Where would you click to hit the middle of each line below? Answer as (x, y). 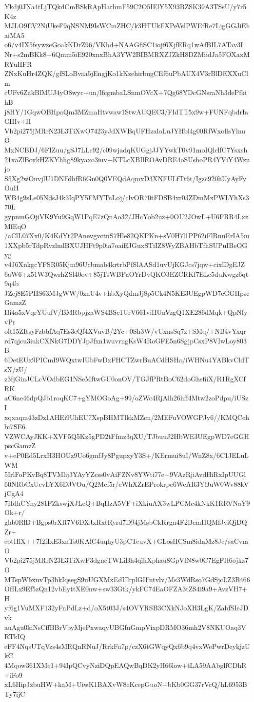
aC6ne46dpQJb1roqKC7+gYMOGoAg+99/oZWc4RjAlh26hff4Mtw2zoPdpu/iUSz (127, 398)
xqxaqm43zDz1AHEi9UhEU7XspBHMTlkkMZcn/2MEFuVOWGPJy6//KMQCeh (127, 417)
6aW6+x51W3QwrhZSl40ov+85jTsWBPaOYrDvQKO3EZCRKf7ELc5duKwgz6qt (127, 274)
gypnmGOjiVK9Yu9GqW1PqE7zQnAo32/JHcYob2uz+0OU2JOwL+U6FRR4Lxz (127, 217)
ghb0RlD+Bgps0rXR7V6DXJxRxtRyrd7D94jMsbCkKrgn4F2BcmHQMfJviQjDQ (126, 522)
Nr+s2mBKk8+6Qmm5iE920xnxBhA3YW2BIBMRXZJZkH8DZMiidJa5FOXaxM (127, 54)
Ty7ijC (15, 693)
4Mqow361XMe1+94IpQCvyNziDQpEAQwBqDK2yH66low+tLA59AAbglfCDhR (126, 665)
